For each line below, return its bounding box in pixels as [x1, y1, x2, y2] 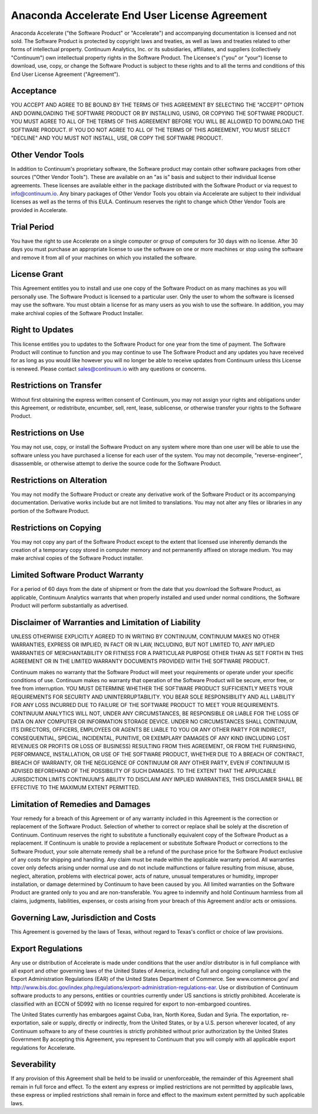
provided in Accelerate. [11, 206, 68, 213]
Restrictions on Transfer [11, 381, 102, 391]
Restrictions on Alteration [11, 475, 107, 485]
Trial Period [11, 222, 54, 232]
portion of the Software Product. [11, 507, 90, 514]
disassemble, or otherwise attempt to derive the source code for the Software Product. [11, 460, 222, 467]
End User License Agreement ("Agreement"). [11, 71, 120, 78]
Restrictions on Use [11, 428, 85, 438]
